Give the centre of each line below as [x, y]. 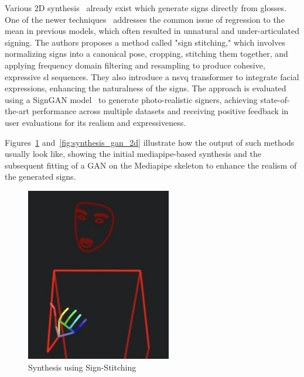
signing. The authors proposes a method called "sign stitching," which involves [145, 42]
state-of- [275, 99]
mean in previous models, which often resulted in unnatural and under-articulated [152, 31]
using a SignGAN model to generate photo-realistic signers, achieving [131, 99]
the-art [17, 111]
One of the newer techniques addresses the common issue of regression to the [145, 19]
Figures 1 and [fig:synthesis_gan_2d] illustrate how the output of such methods [150, 142]
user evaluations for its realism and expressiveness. [95, 122]
